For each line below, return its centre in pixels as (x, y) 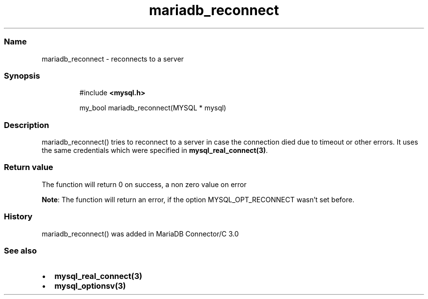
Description (27, 125)
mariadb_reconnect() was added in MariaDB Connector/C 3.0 (140, 234)
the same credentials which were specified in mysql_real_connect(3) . (155, 150)
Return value (29, 167)
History (18, 217)
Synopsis (22, 75)
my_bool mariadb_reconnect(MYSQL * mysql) (153, 108)
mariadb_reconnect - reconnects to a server (113, 59)
